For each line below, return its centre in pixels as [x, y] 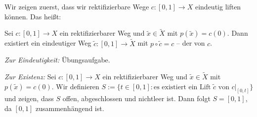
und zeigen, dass [29, 98]
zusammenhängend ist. [70, 108]
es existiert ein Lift [182, 87]
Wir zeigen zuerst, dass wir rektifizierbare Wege [77, 6]
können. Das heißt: [33, 16]
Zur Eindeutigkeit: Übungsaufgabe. [57, 60]
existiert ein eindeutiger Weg [48, 43]
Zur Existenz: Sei [30, 77]
